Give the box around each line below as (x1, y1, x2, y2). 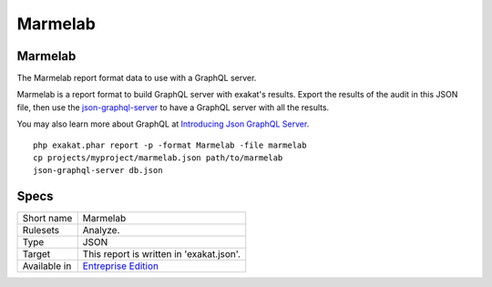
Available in (22, 260, 72, 272)
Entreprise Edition (82, 260, 159, 272)
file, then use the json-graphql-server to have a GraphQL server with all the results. (16, 101, 330, 113)
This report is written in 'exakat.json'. (82, 248, 241, 261)
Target (22, 248, 51, 261)
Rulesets (22, 224, 59, 237)
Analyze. (82, 224, 120, 237)
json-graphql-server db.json (33, 165, 163, 176)
